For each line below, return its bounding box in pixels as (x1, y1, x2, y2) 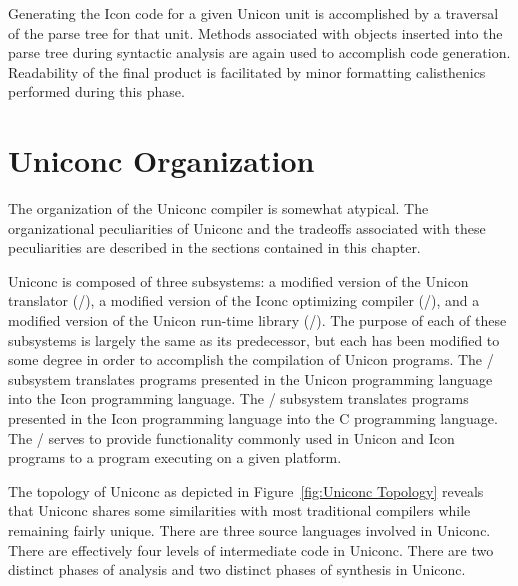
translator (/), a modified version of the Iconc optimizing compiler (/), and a (8, 290, 480, 311)
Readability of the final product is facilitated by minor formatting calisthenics (8, 61, 486, 82)
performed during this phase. (8, 81, 185, 102)
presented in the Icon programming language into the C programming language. (8, 408, 498, 429)
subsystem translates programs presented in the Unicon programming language (8, 368, 493, 389)
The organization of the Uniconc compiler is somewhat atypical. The (8, 198, 429, 219)
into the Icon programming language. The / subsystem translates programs (8, 388, 469, 409)
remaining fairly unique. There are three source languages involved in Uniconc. (8, 520, 491, 540)
